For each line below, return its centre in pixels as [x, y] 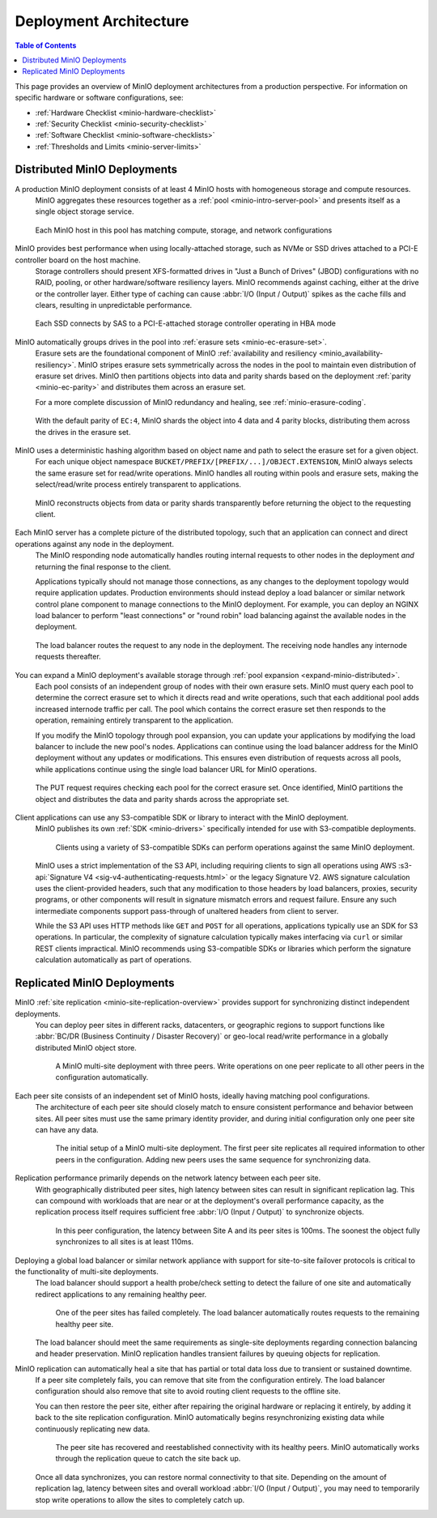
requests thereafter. [68, 657]
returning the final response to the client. [103, 566]
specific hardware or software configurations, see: [99, 98]
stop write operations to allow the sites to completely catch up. [140, 1499]
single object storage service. [85, 211]
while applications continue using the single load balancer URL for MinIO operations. [176, 769]
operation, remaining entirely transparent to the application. [134, 720]
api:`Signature [59, 877]
